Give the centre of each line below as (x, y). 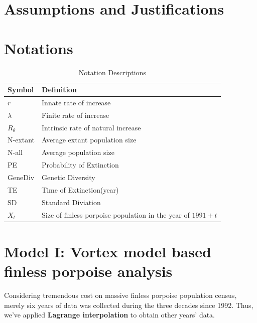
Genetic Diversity (69, 177)
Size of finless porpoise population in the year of (116, 214)
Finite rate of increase (76, 115)
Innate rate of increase (76, 102)
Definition (59, 90)
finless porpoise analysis (88, 271)
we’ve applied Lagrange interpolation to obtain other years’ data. (110, 315)
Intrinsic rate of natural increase (91, 127)
